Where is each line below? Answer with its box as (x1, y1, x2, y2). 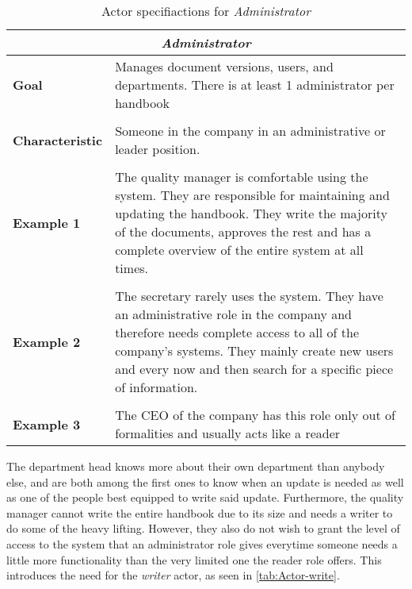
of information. (115, 378, 198, 396)
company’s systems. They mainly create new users (115, 341, 394, 360)
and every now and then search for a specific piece (115, 360, 394, 378)
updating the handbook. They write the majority (115, 204, 387, 222)
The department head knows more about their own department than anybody (6, 458, 385, 474)
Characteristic (13, 130, 103, 149)
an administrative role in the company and (115, 305, 353, 323)
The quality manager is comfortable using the (115, 167, 368, 186)
